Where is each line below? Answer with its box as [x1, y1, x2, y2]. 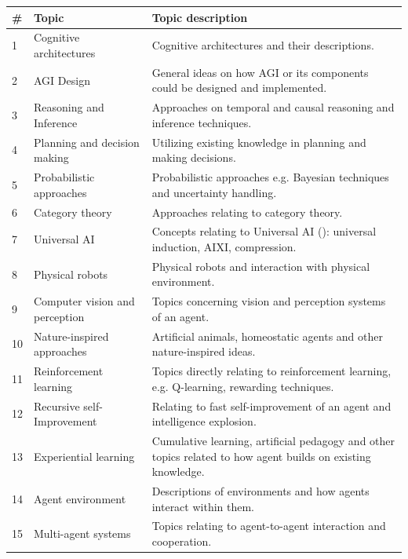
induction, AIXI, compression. [151, 238, 297, 254]
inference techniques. [151, 114, 252, 130]
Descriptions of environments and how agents [151, 483, 370, 499]
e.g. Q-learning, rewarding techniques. [151, 378, 334, 394]
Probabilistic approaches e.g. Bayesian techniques [151, 169, 389, 185]
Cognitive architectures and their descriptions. [151, 37, 374, 53]
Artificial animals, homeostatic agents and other [151, 327, 383, 344]
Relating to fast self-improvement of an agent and [151, 397, 392, 414]
